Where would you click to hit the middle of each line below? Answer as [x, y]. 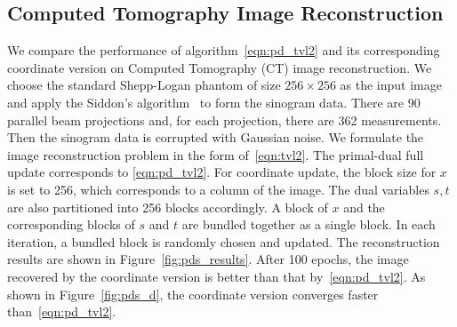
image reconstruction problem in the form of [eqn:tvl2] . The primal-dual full [216, 154]
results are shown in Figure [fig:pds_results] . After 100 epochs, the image [208, 259]
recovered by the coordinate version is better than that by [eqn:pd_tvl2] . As [216, 276]
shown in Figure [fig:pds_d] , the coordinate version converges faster [193, 294]
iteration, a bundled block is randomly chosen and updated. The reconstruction [224, 241]
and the [364, 207]
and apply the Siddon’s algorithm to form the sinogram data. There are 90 [214, 102]
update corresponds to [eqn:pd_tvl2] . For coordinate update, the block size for [222, 172]
